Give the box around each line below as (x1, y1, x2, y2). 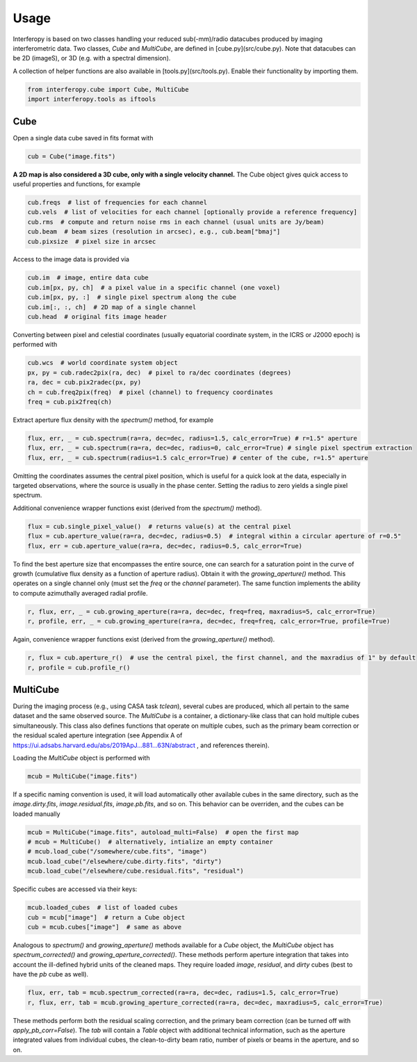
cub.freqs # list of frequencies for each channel (27, 198, 208, 206)
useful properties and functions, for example (13, 179, 140, 188)
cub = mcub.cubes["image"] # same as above (27, 923, 182, 931)
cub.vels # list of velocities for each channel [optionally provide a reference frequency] (27, 209, 358, 216)
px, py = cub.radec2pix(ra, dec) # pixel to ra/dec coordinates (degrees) (27, 368, 292, 377)
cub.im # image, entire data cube (27, 274, 149, 281)
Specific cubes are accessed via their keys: (13, 885, 138, 893)
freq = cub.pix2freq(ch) (27, 398, 113, 406)
